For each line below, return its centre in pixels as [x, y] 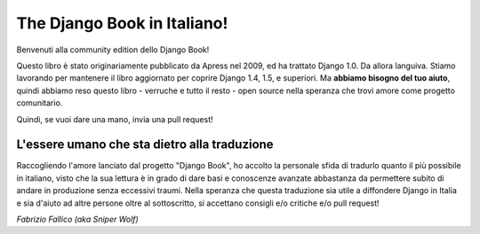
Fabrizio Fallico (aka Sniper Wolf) [78, 219]
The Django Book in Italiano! [122, 23]
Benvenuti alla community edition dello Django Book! [113, 50]
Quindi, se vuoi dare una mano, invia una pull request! [115, 119]
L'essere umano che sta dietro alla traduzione [145, 145]
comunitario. [40, 103]
